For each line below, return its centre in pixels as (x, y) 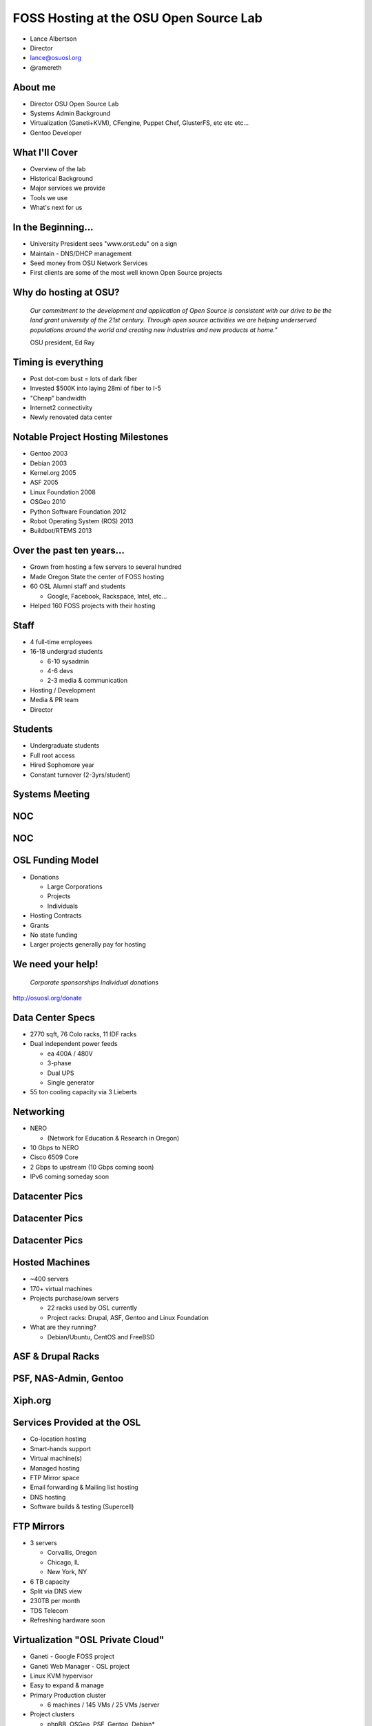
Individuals (63, 906)
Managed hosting (55, 1468)
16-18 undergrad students (66, 652)
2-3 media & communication (87, 681)
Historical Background (61, 179)
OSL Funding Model (56, 861)
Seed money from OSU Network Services (89, 263)
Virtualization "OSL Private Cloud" (89, 1640)
